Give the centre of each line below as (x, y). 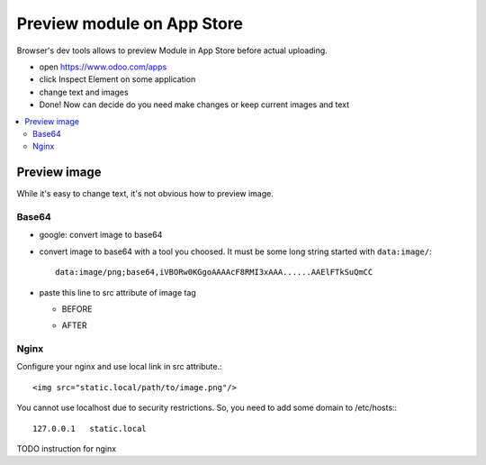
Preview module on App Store (130, 23)
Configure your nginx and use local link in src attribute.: (119, 367)
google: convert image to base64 (101, 235)
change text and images (84, 92)
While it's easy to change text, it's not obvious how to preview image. (145, 194)
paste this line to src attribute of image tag (118, 292)
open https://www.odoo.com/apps (103, 67)
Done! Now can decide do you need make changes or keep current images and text (194, 105)
